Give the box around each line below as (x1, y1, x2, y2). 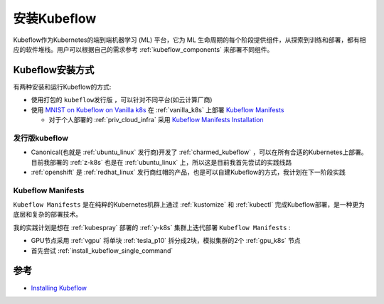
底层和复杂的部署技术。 (13, 210, 82, 219)
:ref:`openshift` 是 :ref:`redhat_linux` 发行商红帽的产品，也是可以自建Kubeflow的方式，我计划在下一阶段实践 (31, 168, 346, 176)
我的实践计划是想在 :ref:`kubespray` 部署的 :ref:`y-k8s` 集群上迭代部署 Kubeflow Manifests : (13, 223, 291, 232)
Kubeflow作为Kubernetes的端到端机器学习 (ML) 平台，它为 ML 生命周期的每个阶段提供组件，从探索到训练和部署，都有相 (13, 36, 366, 44)
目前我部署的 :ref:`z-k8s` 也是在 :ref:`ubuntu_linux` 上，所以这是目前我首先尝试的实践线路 (31, 158, 292, 166)
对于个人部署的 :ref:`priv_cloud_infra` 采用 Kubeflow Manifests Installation (48, 116, 264, 124)
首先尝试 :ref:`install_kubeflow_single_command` (31, 246, 174, 255)
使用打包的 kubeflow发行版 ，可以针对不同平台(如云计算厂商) (31, 96, 213, 104)
